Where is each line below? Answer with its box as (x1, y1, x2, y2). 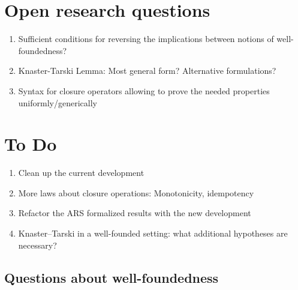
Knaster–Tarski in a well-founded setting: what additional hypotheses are (18, 227, 288, 239)
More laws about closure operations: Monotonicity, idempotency (18, 186, 254, 199)
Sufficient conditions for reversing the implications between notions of (18, 32, 274, 45)
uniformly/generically (18, 96, 97, 109)
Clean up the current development (18, 166, 145, 179)
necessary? (18, 238, 57, 251)
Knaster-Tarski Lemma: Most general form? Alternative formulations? (18, 64, 276, 77)
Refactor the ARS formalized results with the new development (18, 207, 251, 219)
